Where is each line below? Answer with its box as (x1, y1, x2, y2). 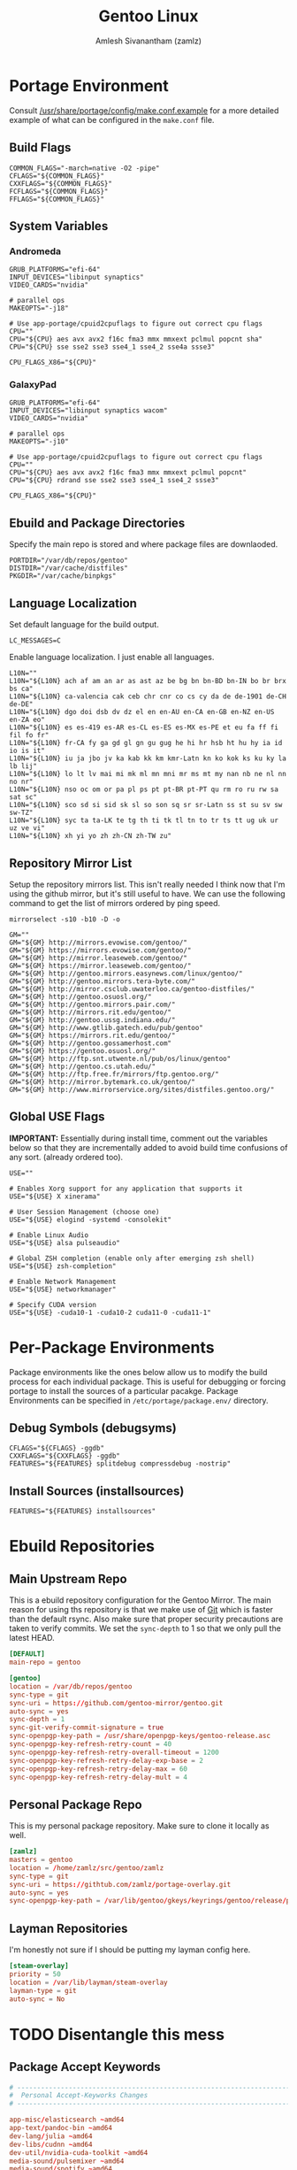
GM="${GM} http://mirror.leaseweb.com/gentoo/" (9, 953, 188, 962)
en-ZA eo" (9, 715, 46, 725)
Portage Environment (9, 75, 170, 96)
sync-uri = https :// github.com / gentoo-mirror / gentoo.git (9, 1698, 224, 1707)
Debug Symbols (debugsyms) (9, 1420, 177, 1435)
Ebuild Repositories (9, 1536, 155, 1557)
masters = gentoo (9, 1856, 73, 1865)
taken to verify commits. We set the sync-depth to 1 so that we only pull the (9, 1623, 281, 1634)
